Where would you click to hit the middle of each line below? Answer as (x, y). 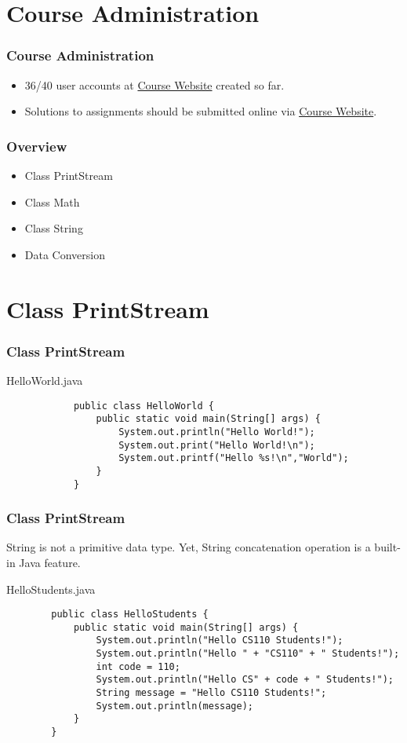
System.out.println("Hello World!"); (217, 432)
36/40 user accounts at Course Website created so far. (154, 84)
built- (387, 547)
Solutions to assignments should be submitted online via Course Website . (201, 111)
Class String (54, 228)
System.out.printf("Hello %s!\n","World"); (234, 458)
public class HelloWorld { (144, 406)
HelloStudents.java (51, 589)
